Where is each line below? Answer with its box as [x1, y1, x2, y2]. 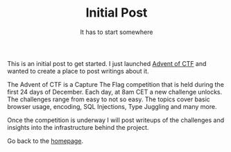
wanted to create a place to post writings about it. [7, 67, 149, 75]
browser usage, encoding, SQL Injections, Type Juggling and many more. [7, 102, 217, 110]
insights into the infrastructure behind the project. [7, 123, 149, 131]
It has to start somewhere [80, 28, 153, 36]
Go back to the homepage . [7, 137, 84, 145]
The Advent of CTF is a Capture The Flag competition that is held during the [7, 80, 224, 88]
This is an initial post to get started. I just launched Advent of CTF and [7, 59, 207, 67]
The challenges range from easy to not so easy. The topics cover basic [7, 95, 210, 103]
